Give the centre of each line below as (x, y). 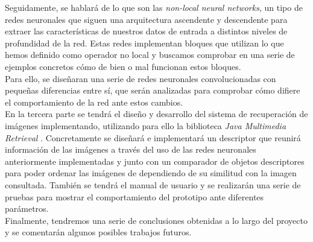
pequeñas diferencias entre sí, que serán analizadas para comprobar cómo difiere (153, 90)
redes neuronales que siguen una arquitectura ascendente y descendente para (146, 19)
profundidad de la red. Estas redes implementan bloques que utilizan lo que (144, 43)
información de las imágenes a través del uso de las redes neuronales (131, 149)
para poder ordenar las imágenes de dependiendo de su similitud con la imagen (151, 173)
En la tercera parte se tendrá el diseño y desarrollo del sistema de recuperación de (156, 114)
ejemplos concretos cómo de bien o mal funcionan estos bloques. (123, 66)
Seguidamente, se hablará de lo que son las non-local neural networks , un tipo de (154, 7)
